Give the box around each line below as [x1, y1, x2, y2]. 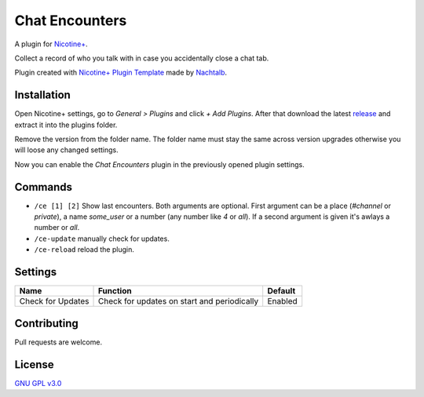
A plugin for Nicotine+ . [14, 39, 88, 49]
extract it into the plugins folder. [14, 120, 118, 129]
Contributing [14, 316, 79, 330]
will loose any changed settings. [14, 145, 119, 155]
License [14, 358, 54, 371]
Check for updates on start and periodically [98, 296, 259, 307]
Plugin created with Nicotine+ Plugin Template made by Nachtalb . [14, 67, 228, 78]
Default [267, 286, 296, 297]
